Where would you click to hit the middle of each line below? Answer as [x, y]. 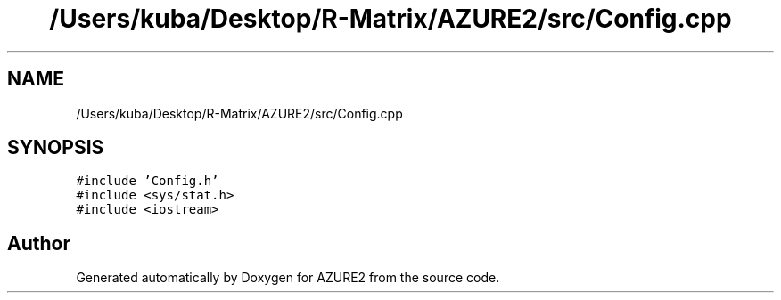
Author [39, 243]
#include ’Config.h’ [148, 181]
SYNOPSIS [56, 148]
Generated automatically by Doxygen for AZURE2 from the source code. [288, 278]
